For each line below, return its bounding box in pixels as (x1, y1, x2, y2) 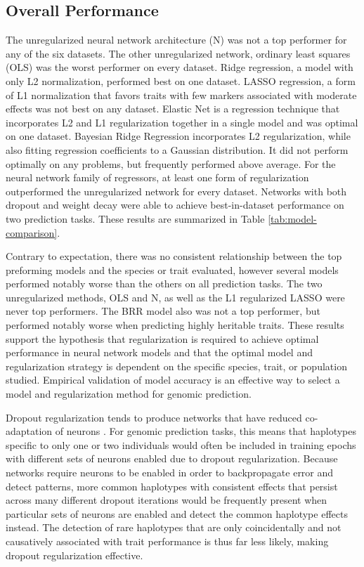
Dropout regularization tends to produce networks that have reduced (6, 410, 302, 424)
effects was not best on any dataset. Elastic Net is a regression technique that (6, 101, 340, 116)
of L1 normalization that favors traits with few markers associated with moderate (6, 87, 357, 102)
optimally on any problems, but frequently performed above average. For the (6, 156, 336, 171)
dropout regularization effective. (6, 547, 143, 562)
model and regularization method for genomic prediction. (6, 386, 252, 401)
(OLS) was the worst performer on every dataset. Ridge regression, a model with (6, 60, 353, 74)
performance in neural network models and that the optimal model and (6, 345, 313, 360)
